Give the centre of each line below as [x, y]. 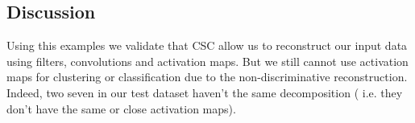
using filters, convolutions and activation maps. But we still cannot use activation [207, 61]
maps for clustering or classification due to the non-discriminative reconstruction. [207, 77]
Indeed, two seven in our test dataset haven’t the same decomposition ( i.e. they [205, 92]
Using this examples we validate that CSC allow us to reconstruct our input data [207, 45]
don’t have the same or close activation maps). [121, 108]
